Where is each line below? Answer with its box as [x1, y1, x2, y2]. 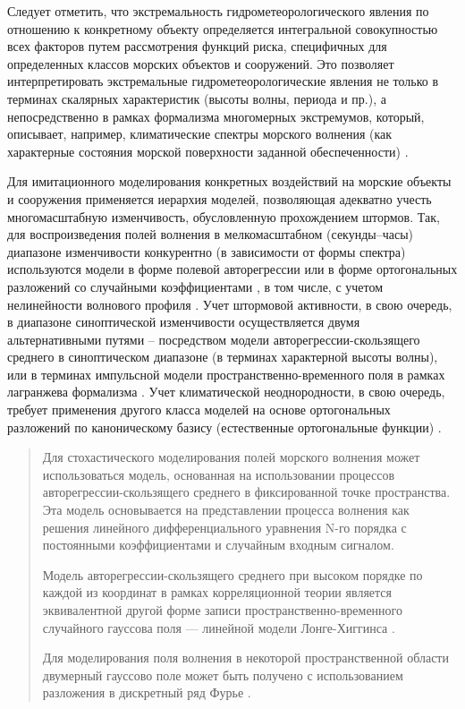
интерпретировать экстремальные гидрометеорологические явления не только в [7, 72, 439, 90]
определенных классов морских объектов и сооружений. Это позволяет [7, 54, 394, 73]
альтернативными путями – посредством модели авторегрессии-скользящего [7, 329, 420, 348]
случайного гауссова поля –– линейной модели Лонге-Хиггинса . [42, 618, 395, 636]
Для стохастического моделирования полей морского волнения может [42, 448, 420, 466]
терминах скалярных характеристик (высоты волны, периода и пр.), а [7, 89, 386, 107]
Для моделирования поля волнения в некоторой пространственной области [42, 648, 449, 667]
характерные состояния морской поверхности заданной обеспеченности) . [7, 141, 409, 160]
